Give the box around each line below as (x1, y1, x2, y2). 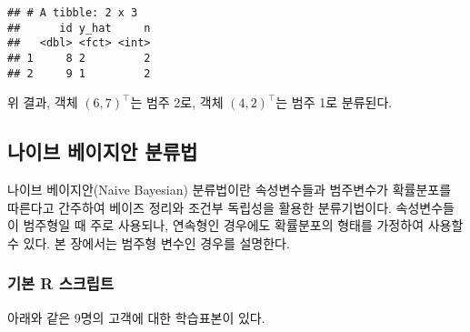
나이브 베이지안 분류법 (7, 137, 198, 166)
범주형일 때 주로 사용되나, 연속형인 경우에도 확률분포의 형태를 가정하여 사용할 (23, 216, 464, 235)
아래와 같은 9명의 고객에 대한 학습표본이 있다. (7, 307, 265, 327)
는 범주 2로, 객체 (130, 93, 224, 112)
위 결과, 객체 (7, 93, 78, 112)
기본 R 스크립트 (7, 272, 114, 295)
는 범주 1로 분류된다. (275, 93, 393, 112)
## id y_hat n (7, 21, 151, 35)
